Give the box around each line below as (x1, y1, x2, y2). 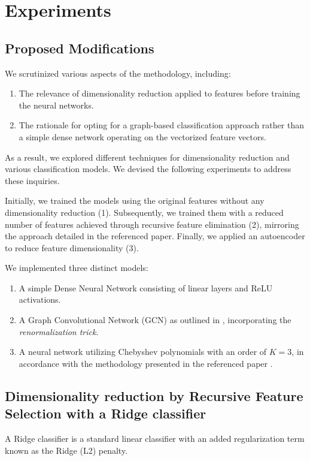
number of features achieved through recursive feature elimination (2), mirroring (5, 218, 299, 230)
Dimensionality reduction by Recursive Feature (5, 386, 303, 405)
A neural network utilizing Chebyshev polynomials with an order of (19, 345, 267, 358)
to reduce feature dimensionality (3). (5, 241, 139, 254)
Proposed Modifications (5, 38, 154, 57)
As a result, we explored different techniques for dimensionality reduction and (5, 150, 290, 163)
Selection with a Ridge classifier (5, 404, 206, 423)
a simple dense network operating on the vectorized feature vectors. (19, 130, 266, 143)
